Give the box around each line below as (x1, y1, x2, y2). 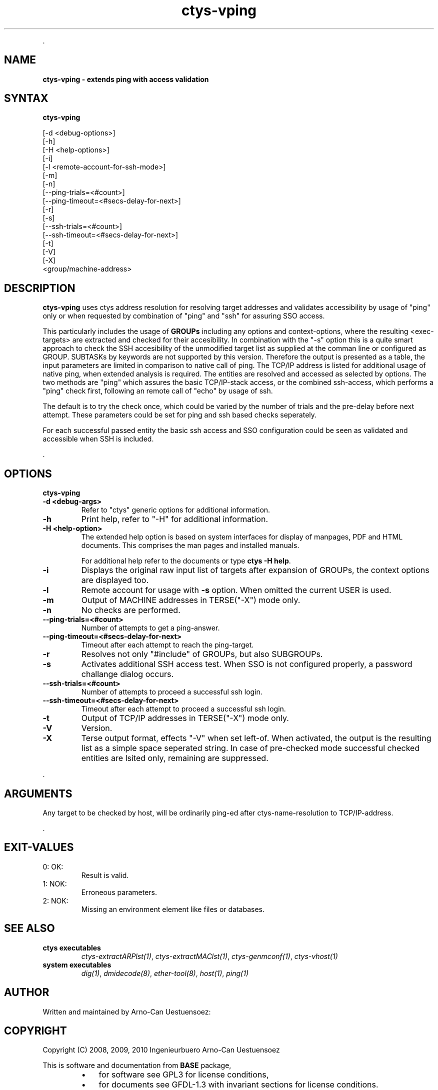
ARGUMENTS (4, 787, 72, 800)
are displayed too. (81, 575, 149, 585)
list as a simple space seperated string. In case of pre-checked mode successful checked (81, 743, 420, 753)
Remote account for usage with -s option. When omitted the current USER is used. (81, 585, 391, 595)
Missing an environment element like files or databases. (81, 904, 264, 913)
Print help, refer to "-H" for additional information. (81, 514, 268, 524)
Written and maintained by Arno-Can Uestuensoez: (42, 1007, 211, 1016)
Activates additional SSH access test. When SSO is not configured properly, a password (81, 659, 412, 669)
